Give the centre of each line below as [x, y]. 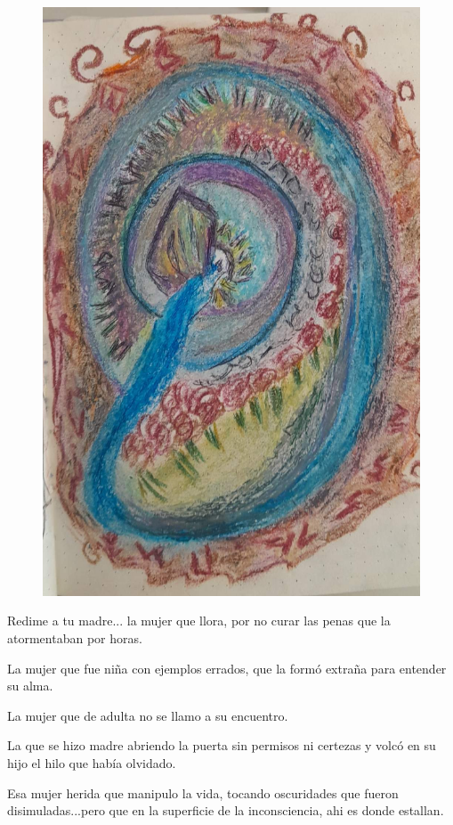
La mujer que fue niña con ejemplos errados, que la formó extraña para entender [227, 668]
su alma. [30, 686]
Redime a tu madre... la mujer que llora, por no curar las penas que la [199, 621]
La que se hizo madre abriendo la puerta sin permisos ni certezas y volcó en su [222, 745]
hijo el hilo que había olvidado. [92, 763]
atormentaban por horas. [75, 638]
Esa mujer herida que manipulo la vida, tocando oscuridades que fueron [203, 792]
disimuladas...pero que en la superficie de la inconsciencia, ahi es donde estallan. [226, 810]
